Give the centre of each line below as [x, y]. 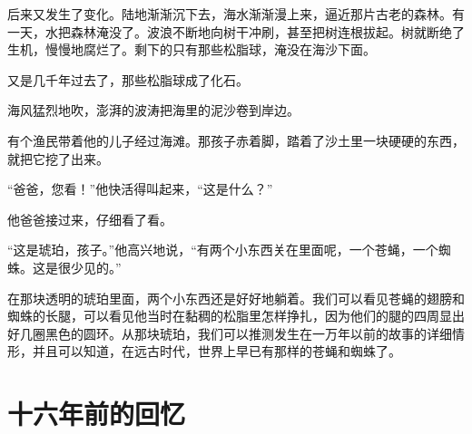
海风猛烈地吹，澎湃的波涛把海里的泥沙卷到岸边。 [153, 110]
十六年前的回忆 [97, 414]
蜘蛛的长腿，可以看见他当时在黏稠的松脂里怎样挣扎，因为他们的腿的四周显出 [236, 316]
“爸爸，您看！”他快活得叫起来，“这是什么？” [140, 189]
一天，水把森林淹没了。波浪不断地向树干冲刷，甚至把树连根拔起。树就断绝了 [236, 31]
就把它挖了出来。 [58, 158]
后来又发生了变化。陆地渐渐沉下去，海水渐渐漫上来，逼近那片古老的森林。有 [236, 14]
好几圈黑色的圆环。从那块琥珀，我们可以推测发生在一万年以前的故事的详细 [230, 333]
